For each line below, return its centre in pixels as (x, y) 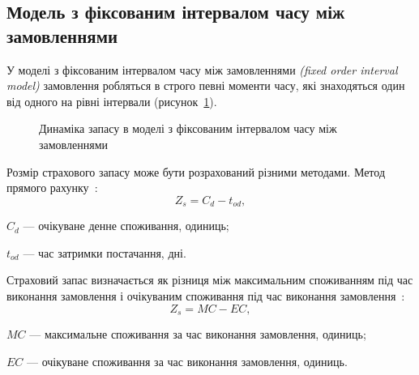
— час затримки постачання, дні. (105, 252)
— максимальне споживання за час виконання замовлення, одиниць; (198, 334)
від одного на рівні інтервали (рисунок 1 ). (112, 101)
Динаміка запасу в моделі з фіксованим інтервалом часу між (188, 128)
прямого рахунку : (52, 187)
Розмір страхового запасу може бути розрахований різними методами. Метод (196, 171)
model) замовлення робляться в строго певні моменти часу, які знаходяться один (206, 85)
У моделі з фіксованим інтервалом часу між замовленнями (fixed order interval (202, 69)
